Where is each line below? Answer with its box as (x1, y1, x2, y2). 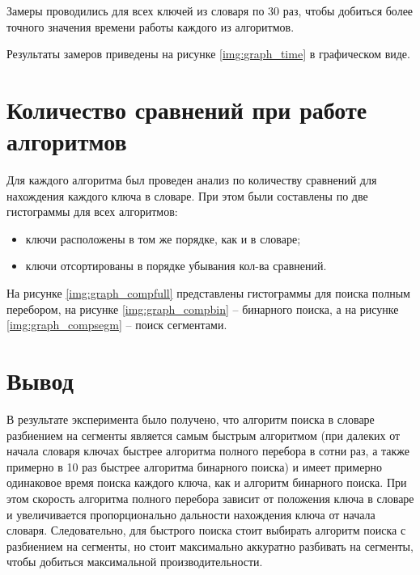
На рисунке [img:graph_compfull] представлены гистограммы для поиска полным (6, 285, 410, 302)
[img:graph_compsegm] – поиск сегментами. (6, 316, 227, 333)
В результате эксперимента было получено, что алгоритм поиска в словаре (6, 410, 375, 427)
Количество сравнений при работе (6, 92, 367, 125)
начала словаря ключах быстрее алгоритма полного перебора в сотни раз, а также (6, 442, 410, 459)
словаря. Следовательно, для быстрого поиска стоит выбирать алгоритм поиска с (6, 522, 406, 539)
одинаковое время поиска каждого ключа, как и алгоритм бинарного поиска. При (6, 474, 407, 491)
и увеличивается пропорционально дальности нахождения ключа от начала (6, 505, 375, 522)
